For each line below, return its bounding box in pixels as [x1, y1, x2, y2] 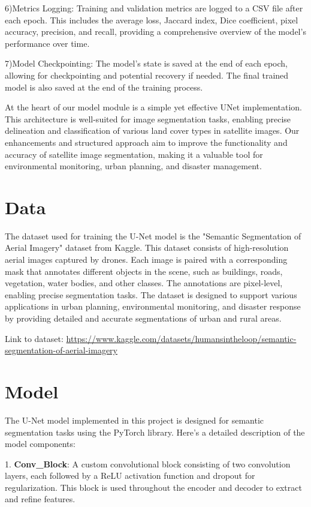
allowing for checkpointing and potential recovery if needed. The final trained [5, 68, 289, 81]
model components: [5, 437, 76, 450]
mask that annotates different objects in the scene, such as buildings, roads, [5, 265, 283, 277]
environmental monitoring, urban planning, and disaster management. [5, 160, 262, 172]
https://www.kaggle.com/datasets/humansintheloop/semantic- [66, 332, 297, 344]
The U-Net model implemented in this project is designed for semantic [5, 413, 264, 426]
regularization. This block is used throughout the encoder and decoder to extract [5, 481, 302, 493]
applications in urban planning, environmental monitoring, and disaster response [5, 300, 301, 313]
